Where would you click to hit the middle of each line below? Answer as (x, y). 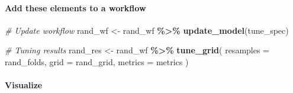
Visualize (24, 85)
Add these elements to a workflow (75, 7)
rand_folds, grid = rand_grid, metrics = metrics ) (97, 61)
